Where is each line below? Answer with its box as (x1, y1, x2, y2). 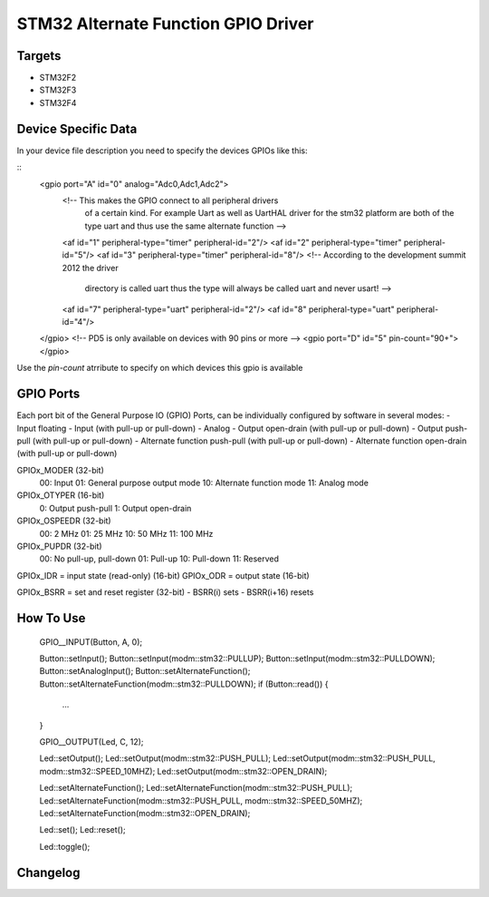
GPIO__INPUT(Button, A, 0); (39, 636, 143, 648)
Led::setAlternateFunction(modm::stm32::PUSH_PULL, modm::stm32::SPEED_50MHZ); (39, 795, 363, 806)
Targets (16, 48, 62, 63)
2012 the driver (62, 262, 119, 273)
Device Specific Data (16, 121, 138, 136)
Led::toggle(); (39, 841, 91, 852)
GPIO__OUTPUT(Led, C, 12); (39, 736, 144, 747)
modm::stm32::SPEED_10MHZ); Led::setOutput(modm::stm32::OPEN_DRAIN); (39, 765, 328, 776)
